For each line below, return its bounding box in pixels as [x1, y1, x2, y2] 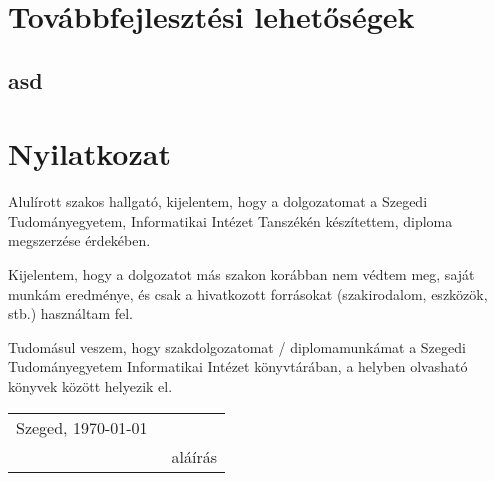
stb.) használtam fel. [8, 303, 133, 324]
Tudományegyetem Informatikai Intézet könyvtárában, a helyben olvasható [8, 356, 468, 377]
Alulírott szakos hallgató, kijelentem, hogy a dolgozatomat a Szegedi [8, 191, 428, 212]
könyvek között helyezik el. [8, 376, 173, 397]
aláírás [171, 444, 218, 468]
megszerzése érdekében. [8, 230, 151, 251]
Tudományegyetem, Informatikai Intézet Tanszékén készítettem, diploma [8, 210, 453, 231]
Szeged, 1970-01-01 [16, 415, 148, 439]
